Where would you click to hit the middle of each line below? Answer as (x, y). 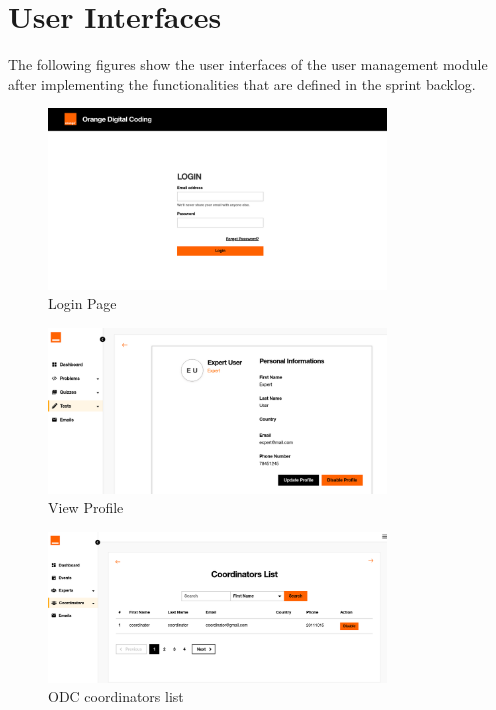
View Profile (86, 507)
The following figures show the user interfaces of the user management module (248, 64)
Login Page (82, 303)
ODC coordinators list (116, 696)
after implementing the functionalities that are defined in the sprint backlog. (242, 83)
